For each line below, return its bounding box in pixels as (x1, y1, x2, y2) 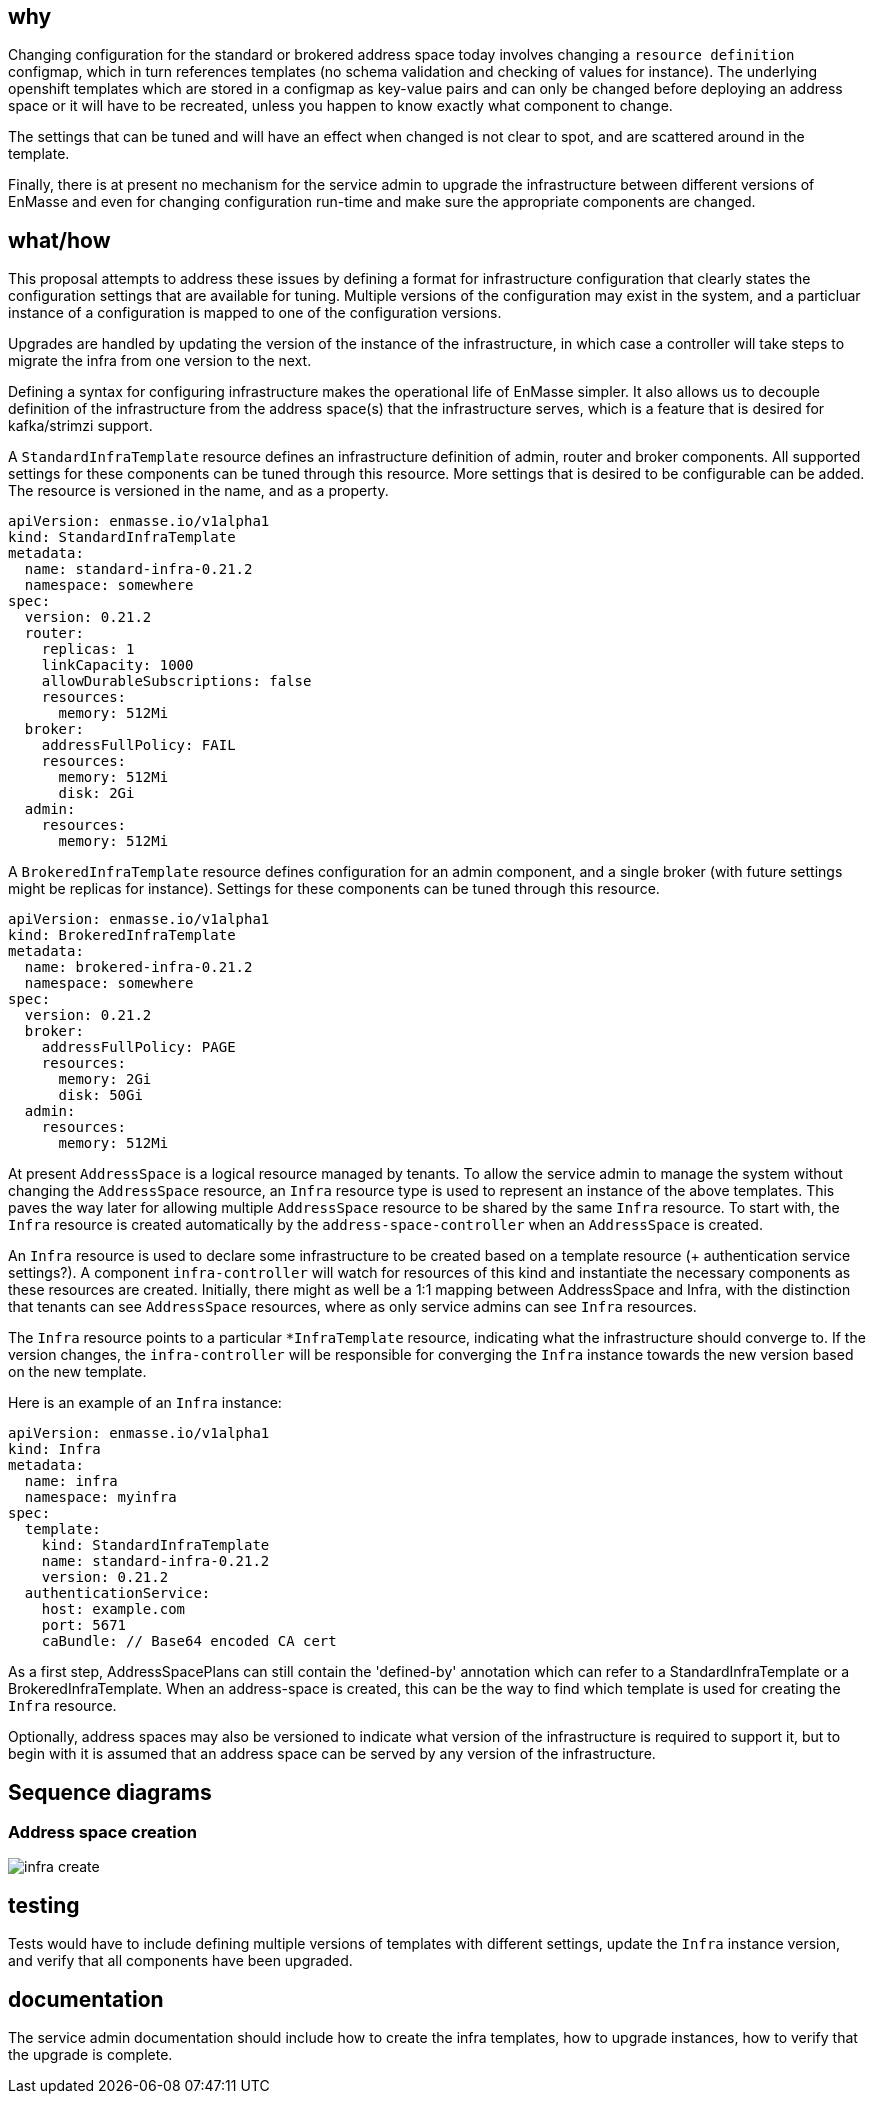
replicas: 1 (41, 641, 135, 658)
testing (8, 1892, 80, 1918)
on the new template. (8, 1363, 147, 1381)
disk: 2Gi (58, 785, 135, 802)
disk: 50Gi (58, 1087, 143, 1104)
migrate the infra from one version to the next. (8, 352, 312, 370)
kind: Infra (8, 1441, 101, 1458)
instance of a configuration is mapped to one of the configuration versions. (8, 304, 502, 322)
